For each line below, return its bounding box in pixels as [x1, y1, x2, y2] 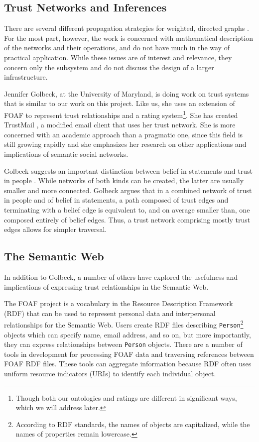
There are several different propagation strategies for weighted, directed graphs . [4, 23, 249, 33]
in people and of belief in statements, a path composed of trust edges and [4, 195, 229, 205]
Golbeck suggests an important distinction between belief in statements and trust [4, 165, 253, 176]
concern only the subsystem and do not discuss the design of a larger [4, 62, 214, 72]
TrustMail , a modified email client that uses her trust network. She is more [4, 119, 236, 130]
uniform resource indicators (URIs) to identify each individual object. [4, 368, 216, 379]
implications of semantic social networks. [4, 148, 129, 159]
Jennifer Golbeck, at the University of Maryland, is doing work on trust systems [4, 88, 249, 99]
